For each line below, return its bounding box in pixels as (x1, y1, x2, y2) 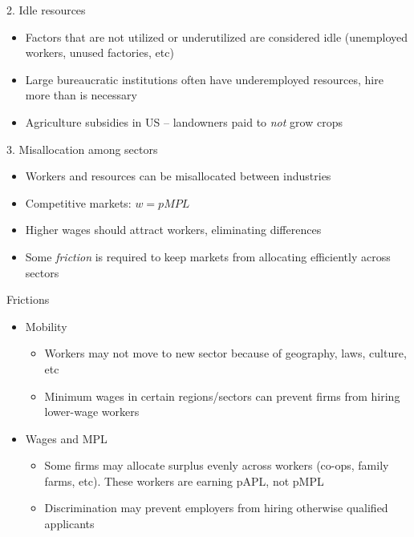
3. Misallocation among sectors (6, 140, 158, 157)
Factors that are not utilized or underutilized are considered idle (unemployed (25, 28, 408, 45)
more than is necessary (25, 87, 137, 103)
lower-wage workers (44, 403, 140, 420)
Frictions (6, 291, 50, 308)
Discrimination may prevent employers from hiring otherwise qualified (44, 499, 388, 516)
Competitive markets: (25, 194, 132, 211)
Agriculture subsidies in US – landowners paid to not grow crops (25, 113, 343, 130)
